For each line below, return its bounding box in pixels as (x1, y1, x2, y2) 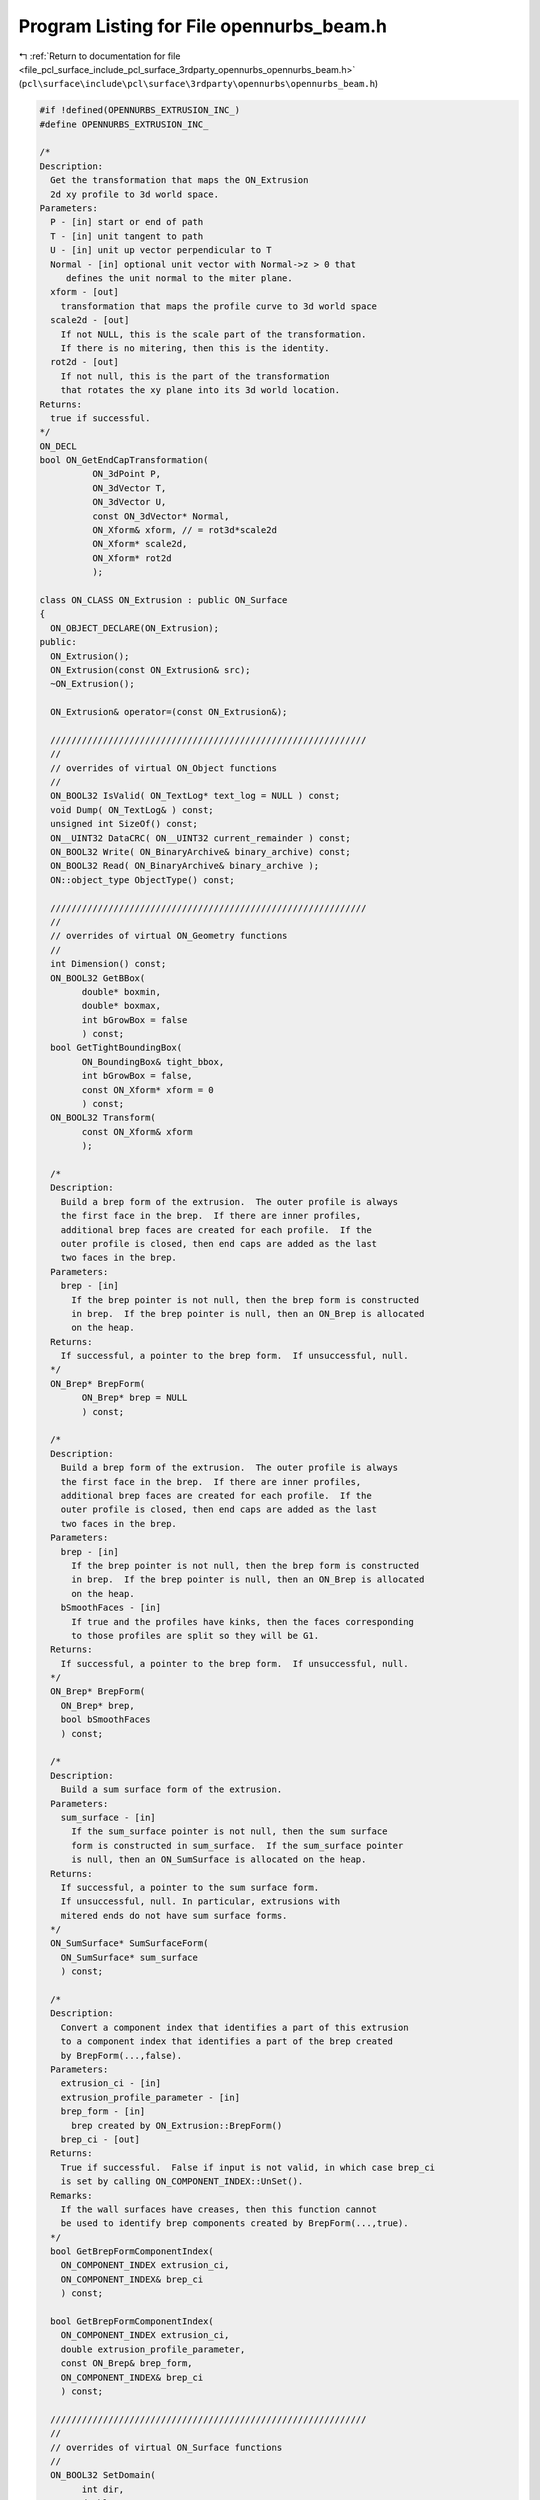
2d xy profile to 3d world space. (50, 188, 220, 200)
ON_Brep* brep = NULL (81, 1392, 188, 1404)
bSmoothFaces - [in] (60, 1602, 162, 1614)
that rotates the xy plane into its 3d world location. (60, 385, 341, 396)
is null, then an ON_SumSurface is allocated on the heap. (71, 1854, 367, 1865)
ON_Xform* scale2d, (91, 538, 188, 550)
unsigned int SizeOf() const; (50, 818, 199, 830)
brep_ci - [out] (60, 2133, 140, 2145)
